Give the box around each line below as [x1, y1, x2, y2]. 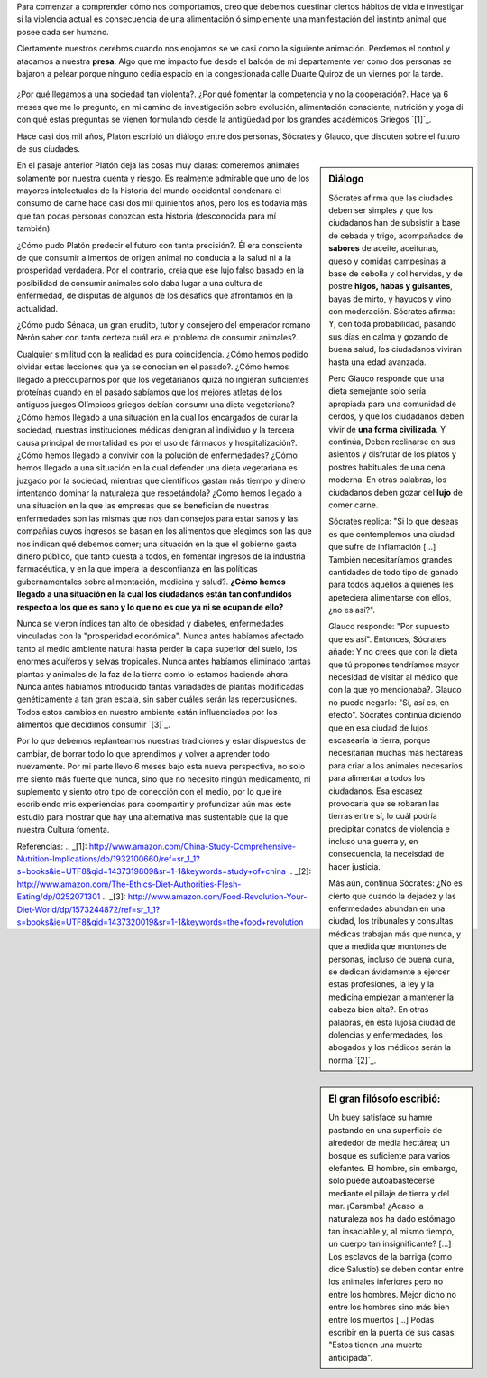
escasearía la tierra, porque [328, 734, 431, 745]
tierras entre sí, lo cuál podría [328, 811, 437, 822]
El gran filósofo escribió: [328, 1093, 441, 1105]
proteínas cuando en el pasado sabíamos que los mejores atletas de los [16, 386, 283, 397]
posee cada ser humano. [16, 26, 110, 37]
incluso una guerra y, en [328, 836, 418, 847]
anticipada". [328, 1352, 373, 1363]
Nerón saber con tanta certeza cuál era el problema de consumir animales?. [16, 332, 299, 343]
